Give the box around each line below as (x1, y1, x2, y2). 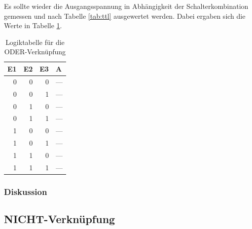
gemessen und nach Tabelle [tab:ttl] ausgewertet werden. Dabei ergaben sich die (4, 10, 246, 21)
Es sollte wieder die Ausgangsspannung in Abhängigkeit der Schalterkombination (4, 1, 249, 11)
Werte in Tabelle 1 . (4, 20, 62, 31)
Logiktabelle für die (5, 37, 65, 47)
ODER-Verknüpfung (4, 46, 66, 57)
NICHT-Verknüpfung (4, 211, 115, 227)
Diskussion (4, 185, 47, 197)
